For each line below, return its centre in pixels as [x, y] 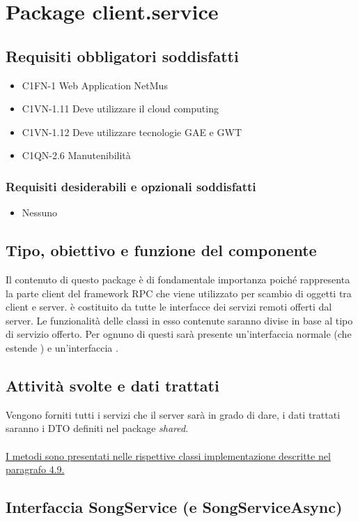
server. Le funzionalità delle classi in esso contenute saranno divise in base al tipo [179, 320]
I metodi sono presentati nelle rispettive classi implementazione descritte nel [168, 455]
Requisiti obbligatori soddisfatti [122, 55]
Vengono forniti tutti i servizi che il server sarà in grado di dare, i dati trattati [173, 414]
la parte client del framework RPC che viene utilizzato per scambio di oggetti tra [179, 293]
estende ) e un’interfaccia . [62, 347]
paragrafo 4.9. [35, 469]
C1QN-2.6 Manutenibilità [76, 155]
